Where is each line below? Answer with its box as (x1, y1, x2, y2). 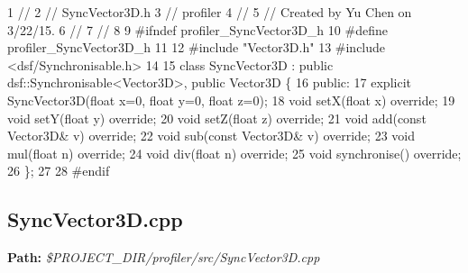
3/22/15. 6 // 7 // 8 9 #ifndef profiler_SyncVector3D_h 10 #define (7, 20, 388, 39)
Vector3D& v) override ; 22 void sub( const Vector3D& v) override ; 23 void (7, 126, 415, 145)
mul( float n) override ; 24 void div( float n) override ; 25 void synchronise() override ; (7, 143, 462, 162)
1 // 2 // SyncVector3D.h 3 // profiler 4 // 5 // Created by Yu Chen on (7, 3, 412, 21)
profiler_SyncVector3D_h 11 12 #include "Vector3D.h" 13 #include (7, 38, 386, 57)
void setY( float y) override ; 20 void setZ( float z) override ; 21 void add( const (7, 108, 427, 127)
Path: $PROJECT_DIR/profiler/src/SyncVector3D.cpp (7, 248, 320, 267)
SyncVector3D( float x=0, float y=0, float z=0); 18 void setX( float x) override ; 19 (7, 90, 455, 109)
